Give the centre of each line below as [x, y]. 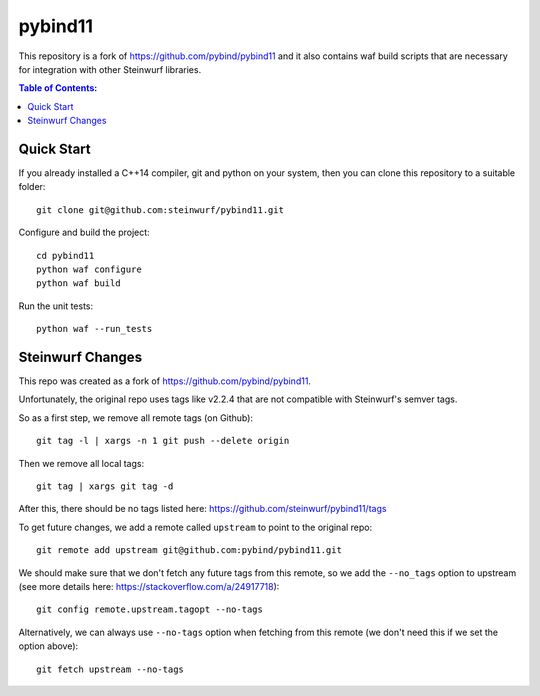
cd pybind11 [65, 255]
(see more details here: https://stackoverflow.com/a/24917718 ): [149, 586]
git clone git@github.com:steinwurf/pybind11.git [160, 209]
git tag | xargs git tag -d [105, 486]
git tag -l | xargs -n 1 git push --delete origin [163, 441]
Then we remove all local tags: [81, 463]
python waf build [78, 283]
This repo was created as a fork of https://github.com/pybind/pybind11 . [165, 381]
